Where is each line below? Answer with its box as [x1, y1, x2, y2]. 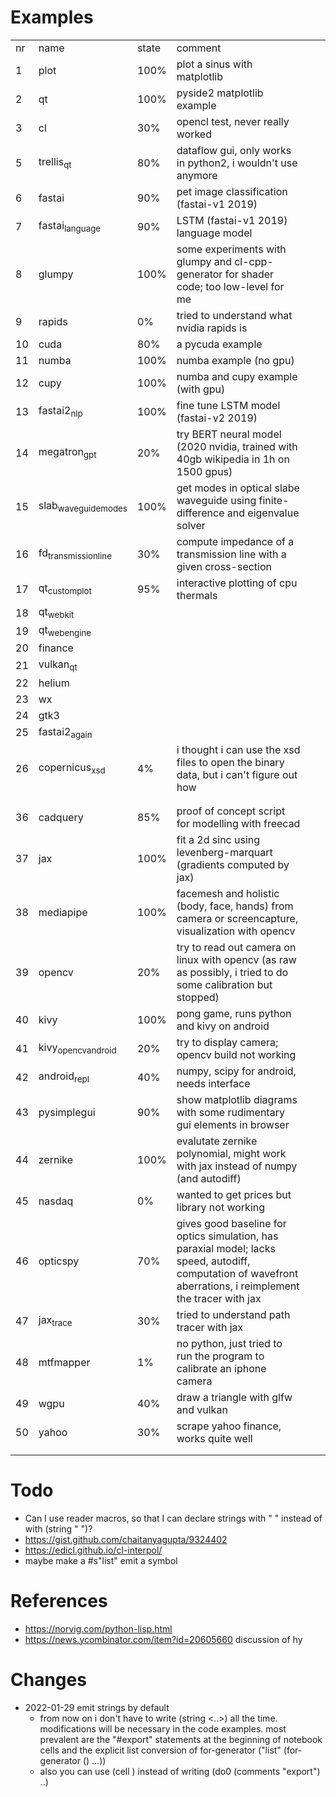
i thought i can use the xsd [176, 742, 301, 756]
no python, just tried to [176, 1336, 283, 1350]
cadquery [38, 810, 84, 824]
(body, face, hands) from [176, 899, 294, 913]
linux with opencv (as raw [176, 952, 297, 966]
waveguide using [176, 493, 257, 507]
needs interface [176, 1076, 251, 1090]
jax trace [38, 1313, 73, 1329]
